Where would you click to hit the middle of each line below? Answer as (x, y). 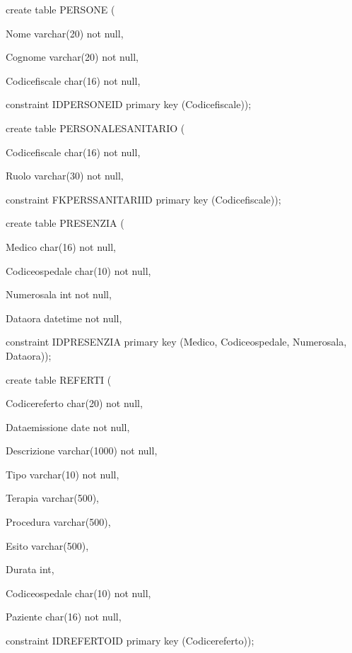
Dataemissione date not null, (68, 426)
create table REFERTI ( (59, 379)
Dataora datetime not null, (64, 318)
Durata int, (30, 569)
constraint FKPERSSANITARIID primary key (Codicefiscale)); (143, 199)
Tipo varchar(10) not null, (63, 474)
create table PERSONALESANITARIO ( (95, 128)
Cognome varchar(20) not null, (72, 57)
